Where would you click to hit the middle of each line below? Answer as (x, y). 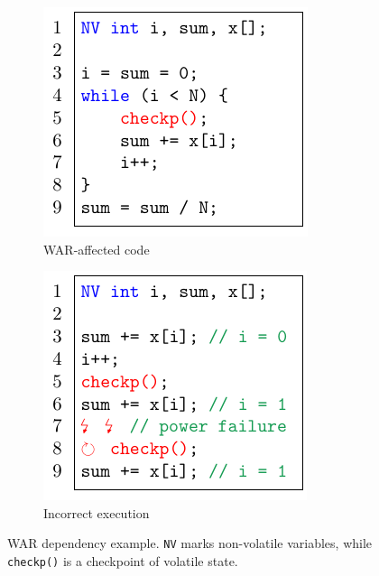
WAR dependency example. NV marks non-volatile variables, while (190, 543)
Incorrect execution (97, 512)
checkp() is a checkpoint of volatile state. (123, 561)
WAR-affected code (97, 249)
